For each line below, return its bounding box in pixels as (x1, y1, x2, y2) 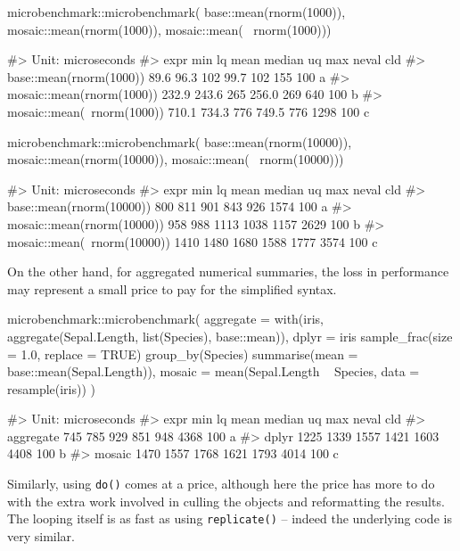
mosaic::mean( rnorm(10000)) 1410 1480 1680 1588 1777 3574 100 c (7, 232, 378, 251)
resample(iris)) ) (7, 379, 96, 398)
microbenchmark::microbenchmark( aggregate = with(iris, (7, 309, 324, 328)
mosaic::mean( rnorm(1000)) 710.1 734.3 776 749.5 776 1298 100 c (7, 102, 370, 120)
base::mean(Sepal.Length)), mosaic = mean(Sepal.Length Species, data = (7, 362, 420, 381)
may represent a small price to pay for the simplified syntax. (7, 279, 337, 298)
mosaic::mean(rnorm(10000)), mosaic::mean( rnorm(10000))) (7, 150, 344, 169)
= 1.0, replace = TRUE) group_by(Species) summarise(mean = (7, 344, 358, 363)
